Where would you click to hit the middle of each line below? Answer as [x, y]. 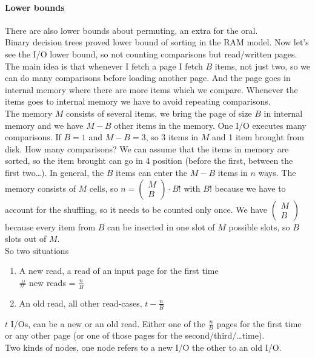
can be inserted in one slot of [161, 226]
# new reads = [47, 282]
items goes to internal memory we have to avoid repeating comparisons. [138, 101]
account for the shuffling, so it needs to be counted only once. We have [136, 209]
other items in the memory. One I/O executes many [210, 125]
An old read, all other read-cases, [81, 303]
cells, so [104, 188]
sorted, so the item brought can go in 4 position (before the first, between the [149, 161]
